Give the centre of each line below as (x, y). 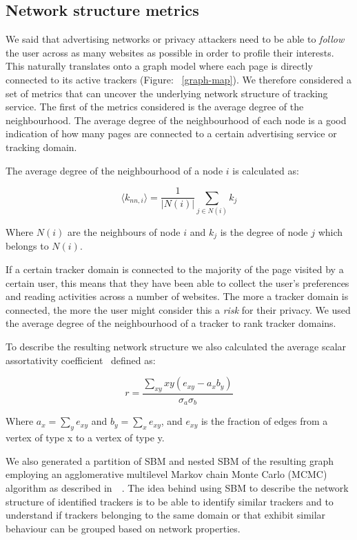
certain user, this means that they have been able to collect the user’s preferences (177, 282)
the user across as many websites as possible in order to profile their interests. (170, 52)
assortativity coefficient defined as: (81, 360)
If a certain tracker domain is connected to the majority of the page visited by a (175, 269)
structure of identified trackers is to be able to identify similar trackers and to (170, 501)
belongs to (27, 246)
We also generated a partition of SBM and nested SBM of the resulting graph (170, 460)
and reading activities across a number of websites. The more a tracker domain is (177, 296)
